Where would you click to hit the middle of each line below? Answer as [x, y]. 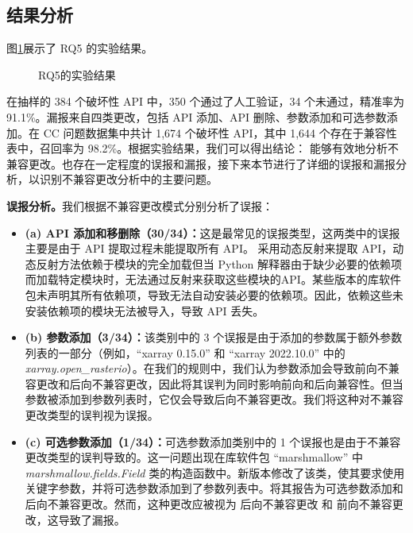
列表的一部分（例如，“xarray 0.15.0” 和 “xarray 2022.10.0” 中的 [185, 352]
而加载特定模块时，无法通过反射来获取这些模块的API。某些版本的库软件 [213, 279]
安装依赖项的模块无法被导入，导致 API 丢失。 [145, 310]
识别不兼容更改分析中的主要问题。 [128, 179]
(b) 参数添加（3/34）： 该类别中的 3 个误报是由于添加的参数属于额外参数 [214, 337]
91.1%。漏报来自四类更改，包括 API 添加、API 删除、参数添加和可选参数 [197, 116]
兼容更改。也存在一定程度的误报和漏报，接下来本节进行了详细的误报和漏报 [201, 163]
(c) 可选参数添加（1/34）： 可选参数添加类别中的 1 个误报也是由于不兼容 [213, 441]
